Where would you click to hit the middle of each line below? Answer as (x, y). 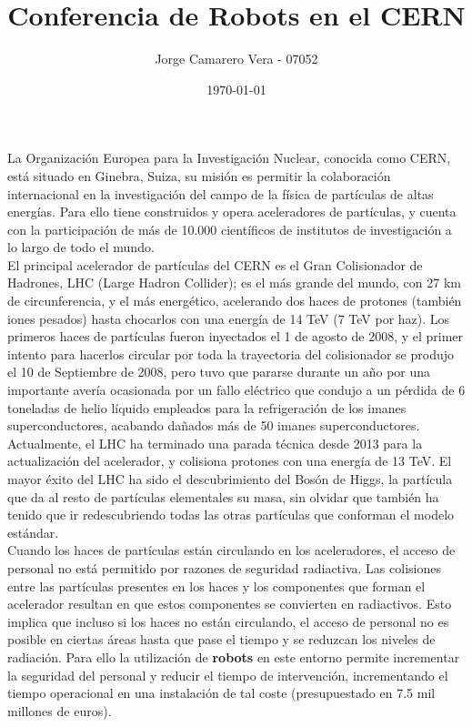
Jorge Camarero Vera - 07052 (236, 59)
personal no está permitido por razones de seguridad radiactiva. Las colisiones (224, 567)
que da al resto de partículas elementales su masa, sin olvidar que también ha (223, 496)
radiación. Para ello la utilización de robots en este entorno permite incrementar (234, 656)
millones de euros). (60, 710)
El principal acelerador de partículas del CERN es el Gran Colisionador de (215, 264)
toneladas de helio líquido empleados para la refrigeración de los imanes (207, 407)
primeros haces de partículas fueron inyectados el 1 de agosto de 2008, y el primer (236, 336)
